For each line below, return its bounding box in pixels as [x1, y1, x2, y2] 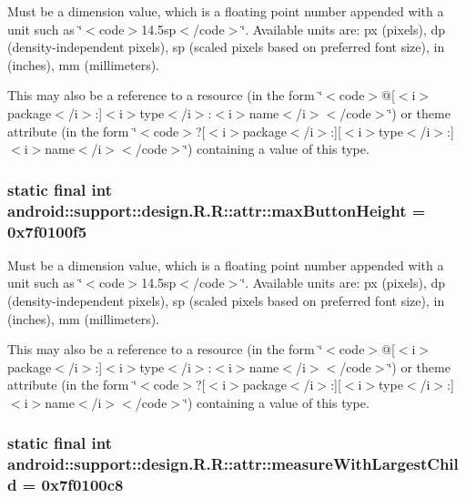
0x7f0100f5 [7, 219, 87, 242]
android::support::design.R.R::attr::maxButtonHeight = [7, 198, 426, 221]
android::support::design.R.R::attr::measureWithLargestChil [7, 452, 459, 475]
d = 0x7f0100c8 [7, 473, 124, 496]
